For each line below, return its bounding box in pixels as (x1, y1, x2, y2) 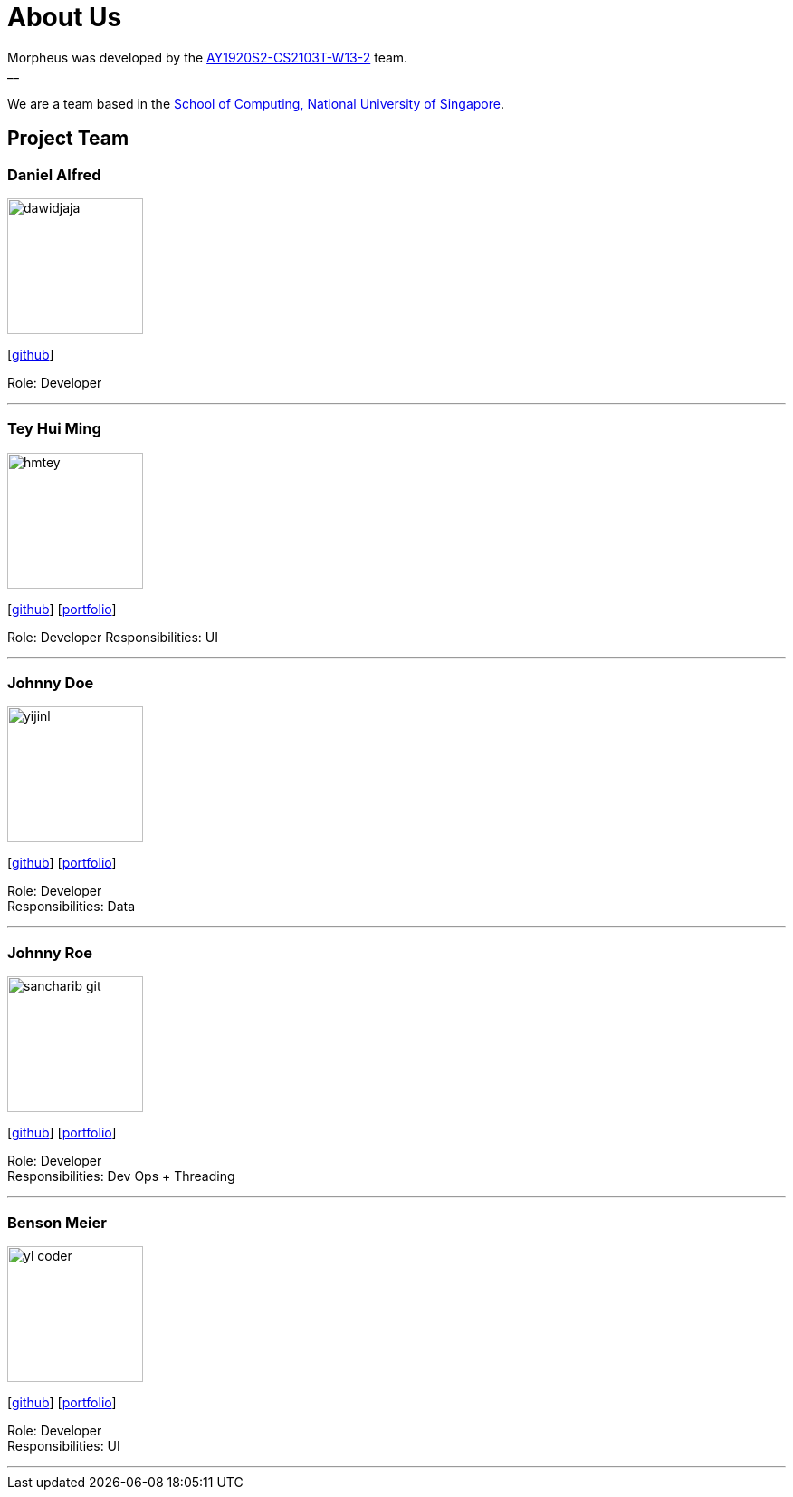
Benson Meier (7, 1213, 107, 1232)
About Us (7, 2, 122, 33)
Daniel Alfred (7, 165, 101, 184)
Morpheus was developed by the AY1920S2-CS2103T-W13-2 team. (7, 49, 408, 65)
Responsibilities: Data (7, 898, 136, 915)
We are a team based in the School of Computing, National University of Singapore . (7, 95, 505, 111)
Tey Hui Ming (7, 419, 101, 438)
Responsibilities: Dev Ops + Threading (7, 1168, 235, 1185)
